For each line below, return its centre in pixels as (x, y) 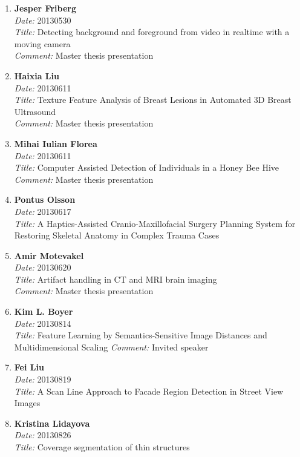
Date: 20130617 (43, 211)
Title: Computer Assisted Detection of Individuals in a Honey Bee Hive (147, 167)
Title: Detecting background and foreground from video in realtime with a (152, 32)
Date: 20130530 (43, 20)
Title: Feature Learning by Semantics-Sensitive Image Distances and (141, 335)
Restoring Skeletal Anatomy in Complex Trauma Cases (117, 235)
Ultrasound (35, 111)
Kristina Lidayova (52, 423)
